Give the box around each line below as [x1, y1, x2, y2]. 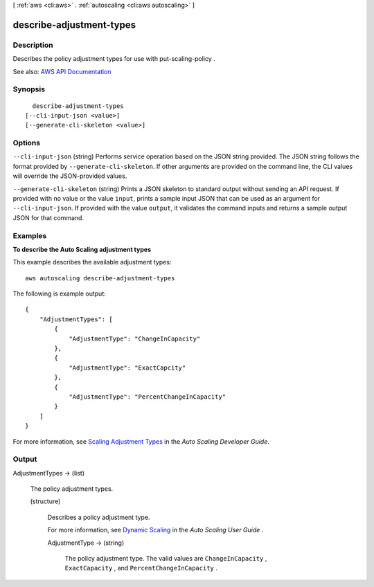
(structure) [30, 497, 61, 505]
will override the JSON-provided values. [12, 172, 127, 180]
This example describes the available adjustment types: [12, 258, 172, 267]
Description [12, 40, 53, 50]
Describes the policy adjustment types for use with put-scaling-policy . [12, 55, 215, 63]
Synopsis [12, 84, 45, 94]
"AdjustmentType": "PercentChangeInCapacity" [69, 392, 226, 401]
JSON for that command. [12, 213, 84, 222]
